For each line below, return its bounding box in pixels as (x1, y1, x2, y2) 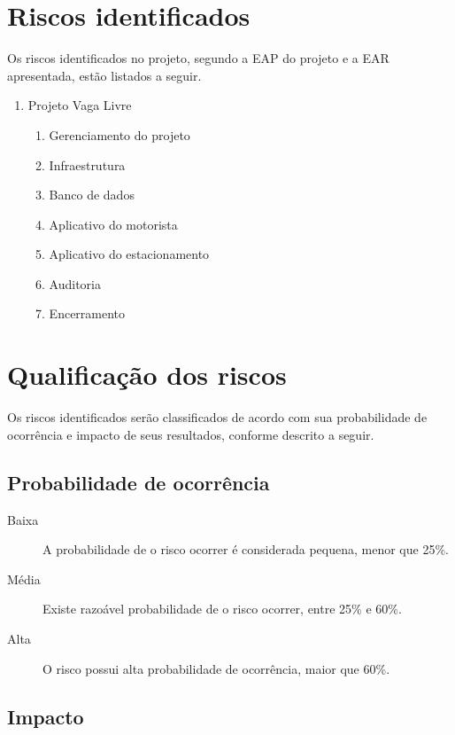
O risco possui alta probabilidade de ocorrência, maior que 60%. (42, 659, 390, 677)
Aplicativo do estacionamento (49, 245, 210, 263)
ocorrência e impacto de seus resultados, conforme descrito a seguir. (7, 425, 374, 443)
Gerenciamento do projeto (49, 125, 190, 144)
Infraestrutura (49, 155, 126, 174)
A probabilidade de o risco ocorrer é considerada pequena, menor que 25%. (42, 540, 449, 559)
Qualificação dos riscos (7, 356, 287, 393)
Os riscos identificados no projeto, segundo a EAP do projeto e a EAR (7, 49, 389, 67)
